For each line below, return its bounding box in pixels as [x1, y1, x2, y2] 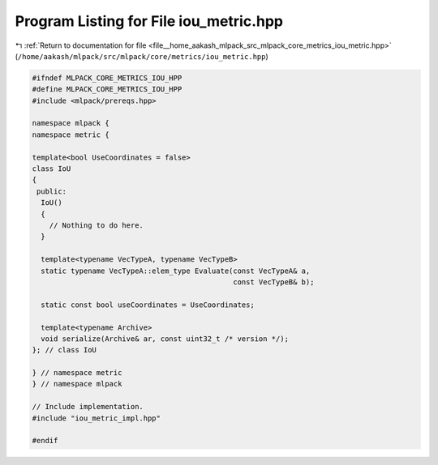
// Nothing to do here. [49, 221, 144, 230]
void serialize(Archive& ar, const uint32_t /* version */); [41, 334, 290, 343]
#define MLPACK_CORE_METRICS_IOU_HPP [32, 85, 182, 94]
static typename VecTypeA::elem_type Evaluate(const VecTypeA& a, [41, 266, 311, 275]
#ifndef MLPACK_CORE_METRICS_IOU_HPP [32, 73, 182, 83]
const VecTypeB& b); [232, 277, 315, 287]
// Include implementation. [32, 402, 144, 412]
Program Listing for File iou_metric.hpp [15, 12, 284, 30]
